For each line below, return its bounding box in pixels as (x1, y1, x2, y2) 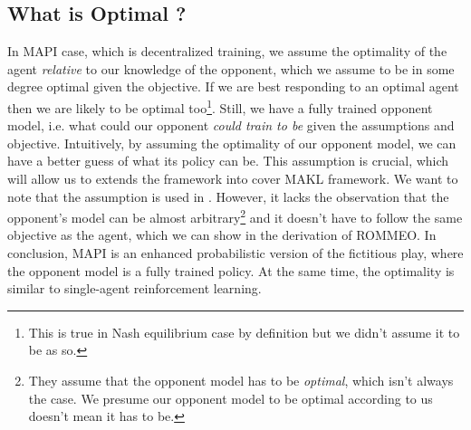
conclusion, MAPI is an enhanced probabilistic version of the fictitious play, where (7, 244, 464, 263)
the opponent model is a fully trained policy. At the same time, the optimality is (7, 261, 455, 280)
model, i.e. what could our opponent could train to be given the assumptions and (7, 116, 455, 135)
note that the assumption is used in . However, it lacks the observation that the (7, 186, 449, 205)
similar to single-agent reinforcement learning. (7, 279, 262, 298)
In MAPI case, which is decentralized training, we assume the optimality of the (7, 42, 447, 61)
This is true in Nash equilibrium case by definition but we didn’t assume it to (28, 322, 460, 341)
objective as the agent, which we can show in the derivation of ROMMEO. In (7, 225, 437, 244)
